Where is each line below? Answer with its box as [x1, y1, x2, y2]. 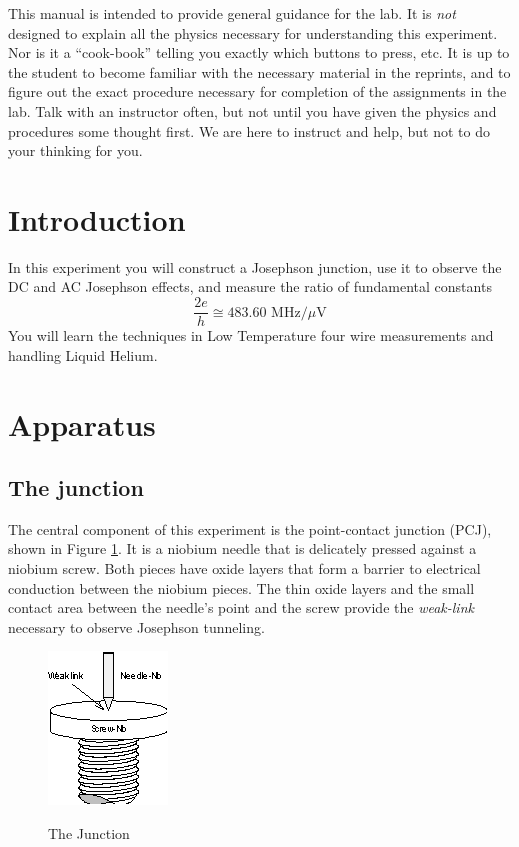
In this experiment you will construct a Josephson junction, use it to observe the [8, 256, 502, 277]
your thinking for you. [8, 140, 143, 161]
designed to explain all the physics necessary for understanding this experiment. [8, 22, 498, 43]
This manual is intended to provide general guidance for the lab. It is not [8, 3, 456, 23]
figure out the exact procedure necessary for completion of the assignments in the [8, 81, 507, 102]
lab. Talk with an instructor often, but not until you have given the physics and [8, 100, 497, 121]
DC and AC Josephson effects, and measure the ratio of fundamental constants [8, 276, 492, 297]
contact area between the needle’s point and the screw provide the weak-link [8, 597, 474, 618]
